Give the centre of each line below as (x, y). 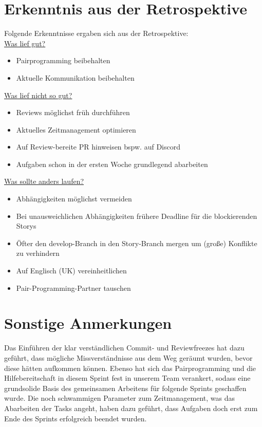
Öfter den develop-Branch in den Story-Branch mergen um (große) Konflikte (137, 243)
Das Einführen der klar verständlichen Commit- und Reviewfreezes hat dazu (124, 348)
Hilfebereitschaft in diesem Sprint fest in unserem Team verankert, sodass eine (127, 378)
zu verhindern (38, 253)
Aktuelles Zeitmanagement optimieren (76, 129)
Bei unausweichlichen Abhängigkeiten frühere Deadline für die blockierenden (137, 216)
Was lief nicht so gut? (38, 95)
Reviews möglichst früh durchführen (73, 112)
